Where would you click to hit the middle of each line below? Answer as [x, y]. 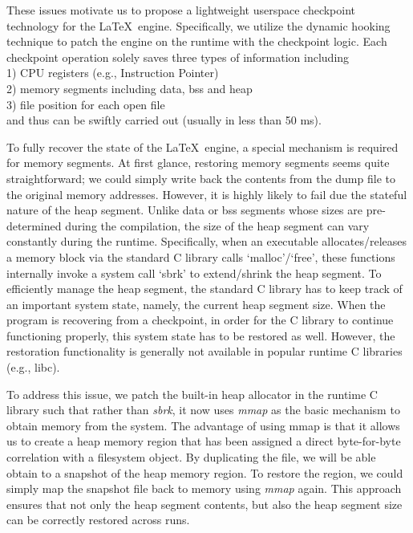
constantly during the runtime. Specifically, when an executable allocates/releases [206, 241]
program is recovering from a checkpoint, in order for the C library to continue [200, 320]
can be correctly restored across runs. [98, 520]
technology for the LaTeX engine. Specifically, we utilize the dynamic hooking [198, 25]
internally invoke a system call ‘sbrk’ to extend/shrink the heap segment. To [194, 273]
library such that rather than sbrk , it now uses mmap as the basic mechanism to [203, 410]
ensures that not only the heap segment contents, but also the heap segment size [204, 504]
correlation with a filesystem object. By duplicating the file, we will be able [191, 457]
